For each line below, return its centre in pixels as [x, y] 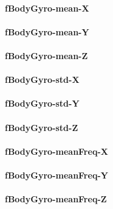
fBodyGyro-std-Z [42, 127]
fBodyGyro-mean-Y [47, 31]
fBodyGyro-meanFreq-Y [56, 175]
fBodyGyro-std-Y [42, 103]
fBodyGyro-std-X [42, 80]
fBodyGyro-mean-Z [46, 55]
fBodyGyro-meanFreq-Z [56, 199]
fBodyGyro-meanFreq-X [56, 151]
